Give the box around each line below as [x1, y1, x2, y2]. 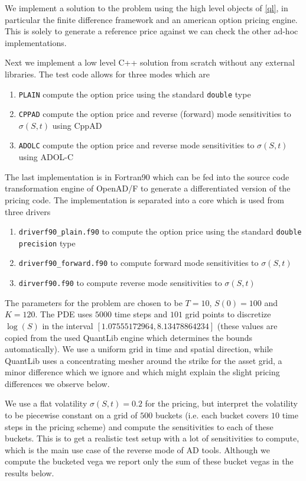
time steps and [114, 308, 168, 320]
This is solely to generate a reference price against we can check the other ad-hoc [5, 25, 298, 37]
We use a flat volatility [5, 397, 87, 409]
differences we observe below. [5, 377, 110, 389]
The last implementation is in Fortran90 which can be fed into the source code [5, 170, 289, 183]
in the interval [42, 319, 93, 331]
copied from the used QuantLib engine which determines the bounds [5, 331, 252, 343]
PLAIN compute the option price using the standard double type [18, 87, 251, 100]
